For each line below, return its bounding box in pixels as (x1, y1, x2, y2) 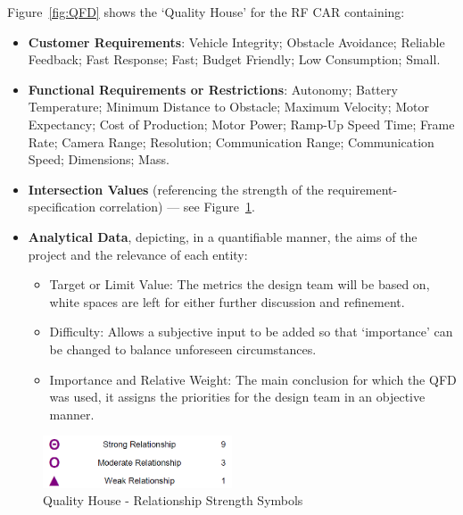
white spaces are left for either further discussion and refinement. (49, 292, 405, 311)
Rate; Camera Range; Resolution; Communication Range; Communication (28, 132, 434, 151)
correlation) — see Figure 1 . (99, 197, 255, 216)
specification (28, 197, 95, 216)
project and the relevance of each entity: (28, 245, 248, 263)
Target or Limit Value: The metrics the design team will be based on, (49, 275, 430, 294)
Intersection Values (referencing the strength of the (28, 179, 324, 198)
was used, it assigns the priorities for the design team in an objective (49, 387, 426, 406)
